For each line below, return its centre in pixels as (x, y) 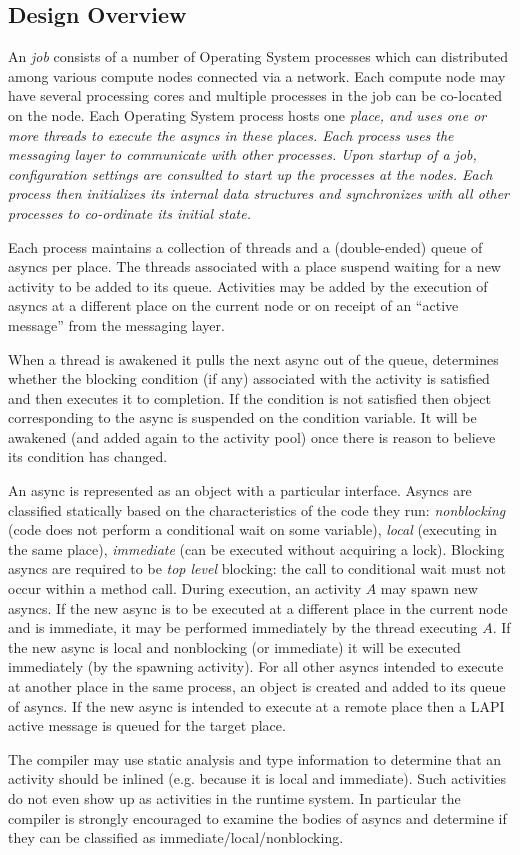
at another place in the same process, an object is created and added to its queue (257, 686)
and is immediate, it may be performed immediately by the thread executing (243, 627)
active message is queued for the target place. (147, 725)
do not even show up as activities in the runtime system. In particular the (234, 797)
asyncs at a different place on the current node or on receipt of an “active (233, 305)
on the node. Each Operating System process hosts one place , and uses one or (247, 114)
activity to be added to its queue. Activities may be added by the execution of (248, 285)
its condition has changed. (88, 456)
